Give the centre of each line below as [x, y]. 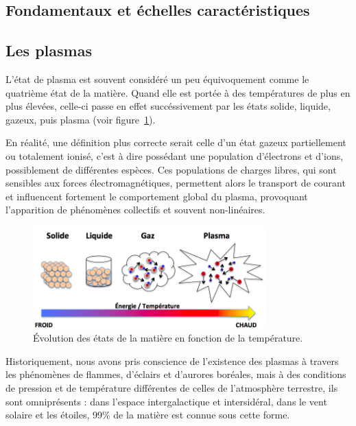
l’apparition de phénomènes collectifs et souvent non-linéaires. [135, 210]
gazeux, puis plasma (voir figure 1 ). [81, 119]
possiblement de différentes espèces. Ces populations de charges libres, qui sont [171, 169]
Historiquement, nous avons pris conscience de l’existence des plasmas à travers [172, 360]
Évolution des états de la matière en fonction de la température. [168, 338]
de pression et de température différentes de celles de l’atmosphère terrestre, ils [172, 387]
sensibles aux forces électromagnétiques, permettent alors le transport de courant [176, 183]
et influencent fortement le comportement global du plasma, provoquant [157, 196]
